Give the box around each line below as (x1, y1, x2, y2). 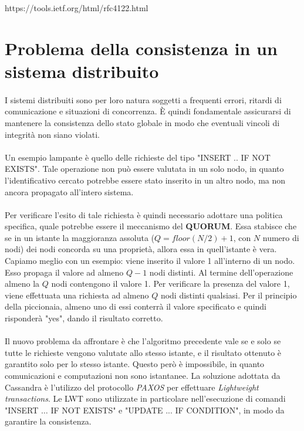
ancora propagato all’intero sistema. (5, 185, 134, 198)
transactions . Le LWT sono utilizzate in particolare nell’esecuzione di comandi (5, 392, 286, 405)
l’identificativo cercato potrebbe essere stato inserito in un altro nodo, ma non (5, 174, 286, 186)
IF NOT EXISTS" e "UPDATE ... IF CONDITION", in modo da (50, 403, 285, 416)
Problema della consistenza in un (5, 36, 278, 60)
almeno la (5, 277, 40, 290)
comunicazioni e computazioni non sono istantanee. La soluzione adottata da (5, 369, 281, 381)
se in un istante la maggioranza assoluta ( (5, 231, 155, 243)
